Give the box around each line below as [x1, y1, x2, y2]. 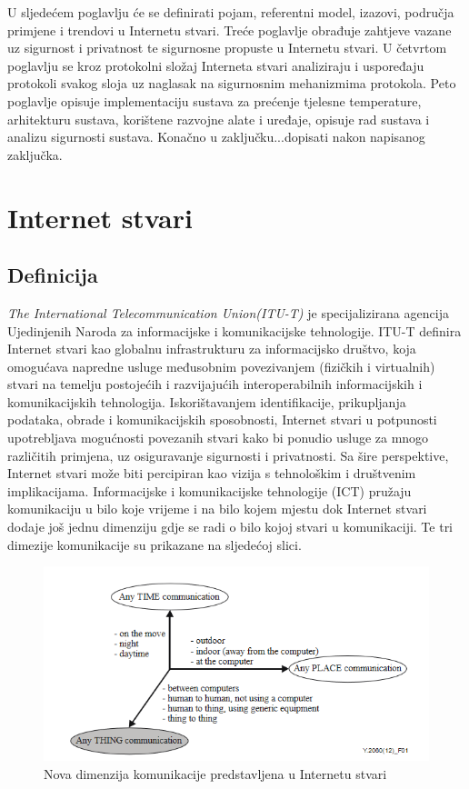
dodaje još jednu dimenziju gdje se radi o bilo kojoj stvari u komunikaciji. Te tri [7, 517, 454, 536]
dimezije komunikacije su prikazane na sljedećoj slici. [7, 534, 302, 554]
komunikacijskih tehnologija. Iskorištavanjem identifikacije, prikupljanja [7, 392, 406, 411]
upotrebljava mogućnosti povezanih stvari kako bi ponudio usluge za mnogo [7, 428, 429, 447]
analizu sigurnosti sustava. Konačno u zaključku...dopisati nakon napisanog [7, 127, 425, 146]
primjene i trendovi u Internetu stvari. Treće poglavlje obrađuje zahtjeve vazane [7, 20, 452, 39]
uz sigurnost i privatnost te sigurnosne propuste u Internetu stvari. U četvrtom [7, 38, 447, 57]
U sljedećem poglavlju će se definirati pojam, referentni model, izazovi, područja [7, 3, 454, 21]
